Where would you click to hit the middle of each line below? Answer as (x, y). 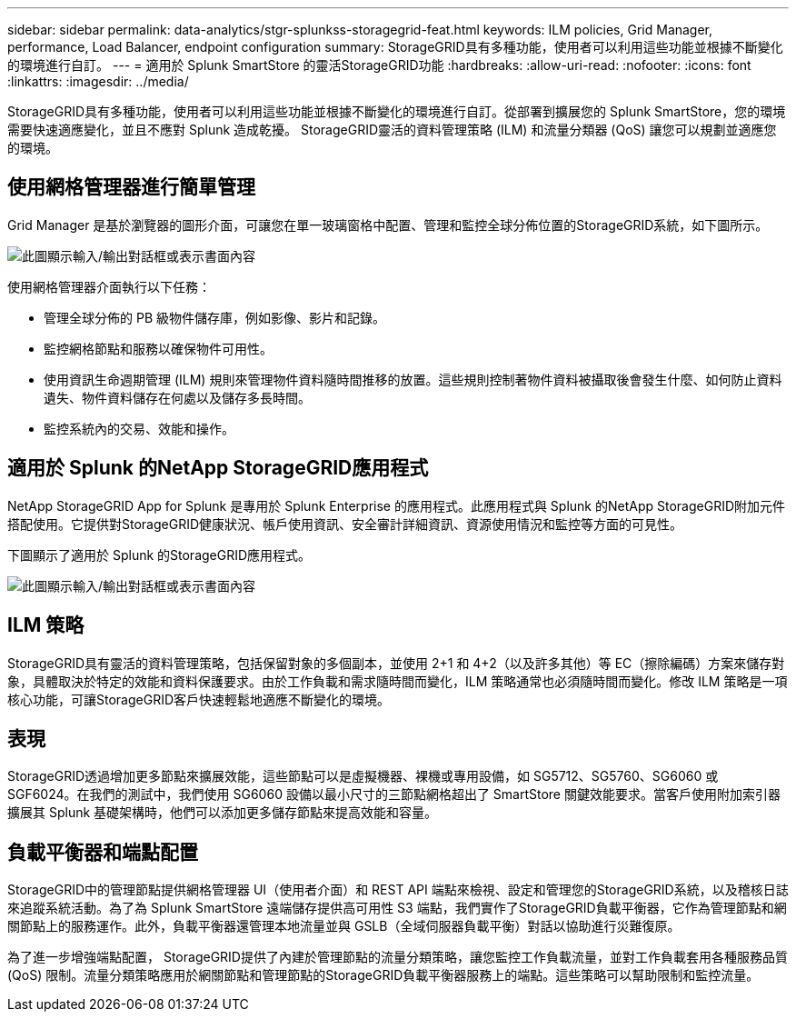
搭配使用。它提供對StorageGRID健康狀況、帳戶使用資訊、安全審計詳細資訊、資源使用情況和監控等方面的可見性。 (345, 524)
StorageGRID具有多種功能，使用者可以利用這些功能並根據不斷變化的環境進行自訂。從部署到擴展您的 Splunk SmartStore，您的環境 (397, 111)
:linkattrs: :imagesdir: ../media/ (98, 81)
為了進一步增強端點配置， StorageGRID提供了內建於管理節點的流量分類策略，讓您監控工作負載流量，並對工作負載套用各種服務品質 (398, 957)
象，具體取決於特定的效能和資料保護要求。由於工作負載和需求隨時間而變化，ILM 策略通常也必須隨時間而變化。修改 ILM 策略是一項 (398, 681)
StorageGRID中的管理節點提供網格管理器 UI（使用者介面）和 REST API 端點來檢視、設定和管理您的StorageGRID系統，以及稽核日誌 (398, 890)
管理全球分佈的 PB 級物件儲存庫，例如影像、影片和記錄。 (214, 317)
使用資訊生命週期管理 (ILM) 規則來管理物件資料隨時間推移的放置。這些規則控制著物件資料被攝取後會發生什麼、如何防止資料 (413, 379)
